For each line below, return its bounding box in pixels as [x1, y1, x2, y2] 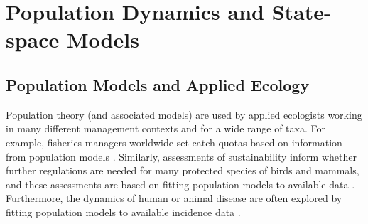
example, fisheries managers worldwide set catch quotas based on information [6, 134, 342, 149]
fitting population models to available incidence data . [6, 204, 241, 219]
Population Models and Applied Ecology [6, 73, 310, 95]
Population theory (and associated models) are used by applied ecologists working [6, 107, 362, 122]
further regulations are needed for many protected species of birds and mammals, [6, 163, 359, 178]
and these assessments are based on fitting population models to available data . [6, 176, 355, 191]
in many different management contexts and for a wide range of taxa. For [6, 121, 325, 136]
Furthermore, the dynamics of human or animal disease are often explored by [6, 191, 342, 206]
